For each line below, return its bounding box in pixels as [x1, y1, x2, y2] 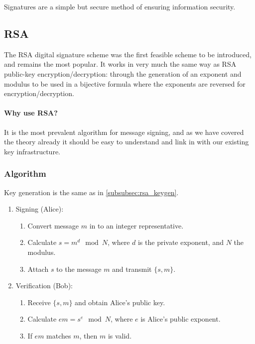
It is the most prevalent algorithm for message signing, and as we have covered [4, 126, 244, 137]
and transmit [112, 263, 152, 274]
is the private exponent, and [137, 237, 224, 247]
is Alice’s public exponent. [140, 314, 221, 324]
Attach [27, 263, 49, 274]
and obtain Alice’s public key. [75, 297, 165, 307]
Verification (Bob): [15, 280, 73, 291]
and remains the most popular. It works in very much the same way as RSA [4, 59, 237, 69]
